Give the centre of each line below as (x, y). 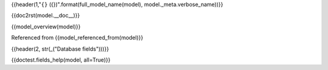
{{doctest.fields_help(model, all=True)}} (61, 60)
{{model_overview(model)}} (46, 27)
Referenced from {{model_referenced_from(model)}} (77, 38)
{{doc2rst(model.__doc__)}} (46, 16)
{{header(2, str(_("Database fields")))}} (60, 49)
